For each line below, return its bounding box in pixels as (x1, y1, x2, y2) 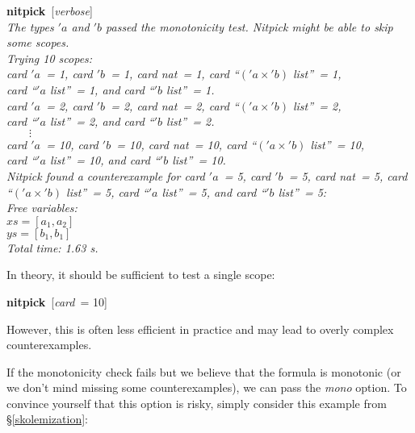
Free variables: (6, 199, 78, 216)
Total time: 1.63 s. (6, 239, 99, 256)
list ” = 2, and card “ (49, 113, 154, 130)
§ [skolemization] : (6, 410, 88, 427)
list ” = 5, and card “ (161, 183, 266, 200)
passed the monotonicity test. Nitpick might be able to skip (106, 18, 393, 35)
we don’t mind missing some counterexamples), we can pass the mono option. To (6, 379, 407, 396)
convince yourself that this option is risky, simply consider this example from (6, 394, 387, 411)
